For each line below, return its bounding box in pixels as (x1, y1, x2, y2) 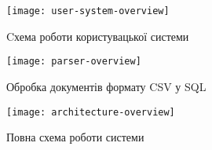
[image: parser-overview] (6, 56, 141, 68)
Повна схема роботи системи (6, 129, 144, 145)
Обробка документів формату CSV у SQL (6, 79, 207, 95)
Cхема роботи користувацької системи (6, 27, 189, 44)
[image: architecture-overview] (6, 106, 175, 118)
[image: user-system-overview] (6, 5, 170, 17)
